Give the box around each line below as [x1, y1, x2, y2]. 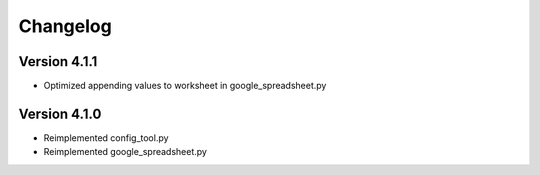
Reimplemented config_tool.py [43, 131, 169, 144]
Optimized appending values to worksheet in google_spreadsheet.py [43, 80, 327, 92]
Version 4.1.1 [18, 53, 98, 70]
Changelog [18, 15, 112, 37]
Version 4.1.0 [18, 105, 102, 122]
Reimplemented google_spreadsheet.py [43, 146, 207, 158]
